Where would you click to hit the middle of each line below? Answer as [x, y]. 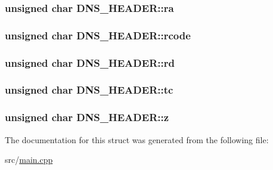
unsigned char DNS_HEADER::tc [89, 90]
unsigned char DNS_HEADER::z [87, 117]
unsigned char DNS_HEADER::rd [90, 62]
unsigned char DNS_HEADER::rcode [98, 35]
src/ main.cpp [29, 160]
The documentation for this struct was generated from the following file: [137, 139]
